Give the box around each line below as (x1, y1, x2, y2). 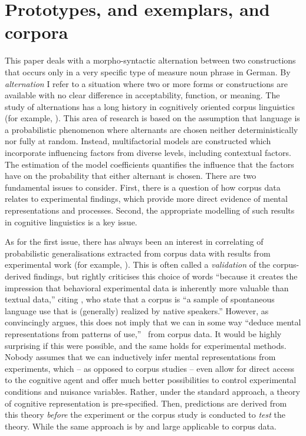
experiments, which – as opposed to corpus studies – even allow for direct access (5, 362, 295, 374)
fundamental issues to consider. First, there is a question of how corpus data (5, 181, 281, 193)
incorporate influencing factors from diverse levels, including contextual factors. (5, 147, 291, 159)
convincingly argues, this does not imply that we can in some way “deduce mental (5, 316, 301, 328)
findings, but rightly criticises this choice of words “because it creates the (34, 270, 298, 282)
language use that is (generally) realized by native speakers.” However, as (5, 304, 269, 317)
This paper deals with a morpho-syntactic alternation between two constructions (5, 54, 296, 66)
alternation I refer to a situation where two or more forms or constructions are (5, 77, 288, 89)
